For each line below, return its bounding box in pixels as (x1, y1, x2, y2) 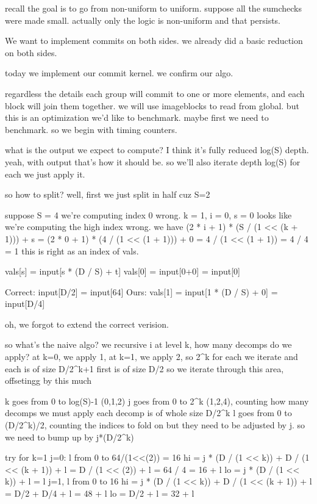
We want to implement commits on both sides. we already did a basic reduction (5, 34, 303, 47)
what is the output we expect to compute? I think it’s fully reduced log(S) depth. (5, 143, 309, 156)
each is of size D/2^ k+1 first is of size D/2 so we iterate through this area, (5, 362, 284, 375)
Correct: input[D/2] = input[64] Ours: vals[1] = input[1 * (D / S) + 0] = (5, 285, 278, 298)
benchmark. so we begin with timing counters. (5, 123, 177, 135)
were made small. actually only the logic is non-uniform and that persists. (5, 13, 281, 26)
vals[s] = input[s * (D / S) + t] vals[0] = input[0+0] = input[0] (5, 265, 240, 278)
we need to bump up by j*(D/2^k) (5, 430, 134, 443)
